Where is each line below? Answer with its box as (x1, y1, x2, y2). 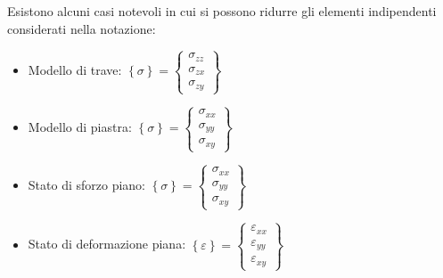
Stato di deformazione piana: (28, 234, 186, 253)
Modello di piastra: (28, 118, 132, 136)
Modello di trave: (28, 61, 122, 79)
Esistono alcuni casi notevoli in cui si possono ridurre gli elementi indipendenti (7, 2, 437, 20)
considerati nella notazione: (7, 19, 156, 37)
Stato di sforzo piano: (28, 176, 145, 194)
